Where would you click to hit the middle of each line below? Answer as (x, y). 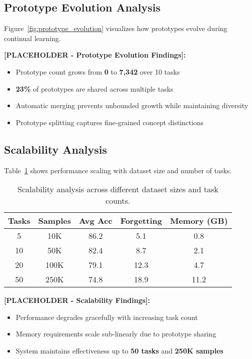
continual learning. (32, 38)
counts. (118, 201)
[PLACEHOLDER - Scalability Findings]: (77, 300)
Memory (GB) (199, 221)
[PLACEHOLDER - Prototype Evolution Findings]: (95, 55)
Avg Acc (95, 221)
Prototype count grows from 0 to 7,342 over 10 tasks (98, 71)
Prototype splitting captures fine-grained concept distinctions (109, 122)
